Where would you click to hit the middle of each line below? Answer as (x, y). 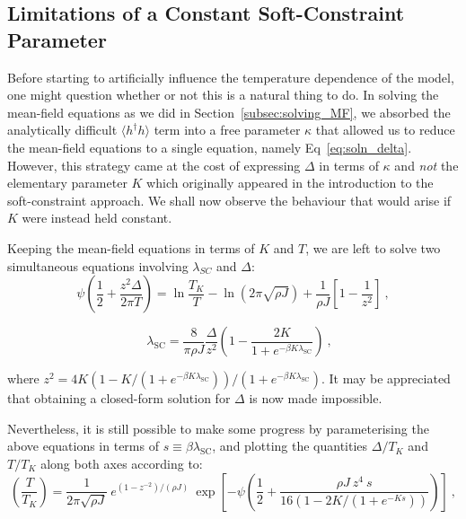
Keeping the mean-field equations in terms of (131, 247)
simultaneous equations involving (98, 265)
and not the (426, 165)
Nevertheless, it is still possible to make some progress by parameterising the (218, 428)
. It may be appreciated (386, 378)
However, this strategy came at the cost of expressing (154, 165)
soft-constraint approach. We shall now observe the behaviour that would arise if (229, 200)
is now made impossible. (316, 398)
